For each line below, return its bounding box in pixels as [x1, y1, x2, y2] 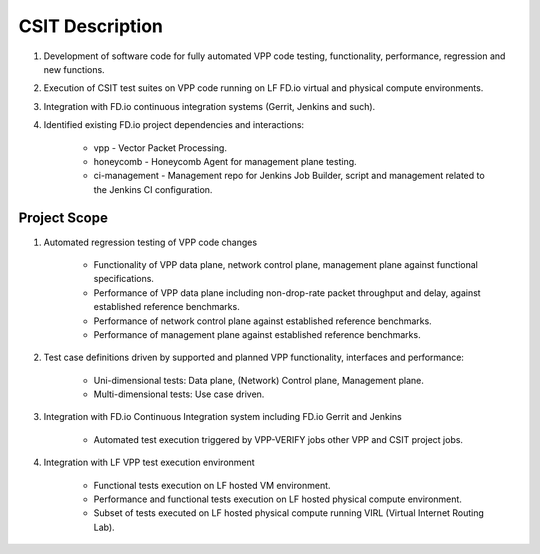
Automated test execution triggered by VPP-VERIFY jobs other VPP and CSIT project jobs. [93, 433, 464, 445]
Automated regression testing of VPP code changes [43, 236, 258, 248]
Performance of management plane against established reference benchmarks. [93, 328, 421, 340]
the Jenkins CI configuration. [93, 183, 213, 195]
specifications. [93, 273, 155, 285]
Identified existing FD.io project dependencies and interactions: [43, 119, 305, 131]
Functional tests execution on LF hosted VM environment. [93, 479, 331, 491]
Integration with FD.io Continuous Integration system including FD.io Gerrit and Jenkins [43, 411, 402, 423]
